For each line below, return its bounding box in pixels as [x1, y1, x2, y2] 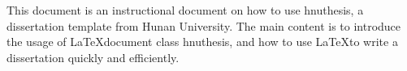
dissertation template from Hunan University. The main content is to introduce [6, 17, 401, 34]
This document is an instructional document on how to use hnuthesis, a [6, 2, 364, 18]
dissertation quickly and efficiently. [6, 48, 180, 65]
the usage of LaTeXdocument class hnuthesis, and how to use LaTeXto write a [6, 33, 398, 50]
